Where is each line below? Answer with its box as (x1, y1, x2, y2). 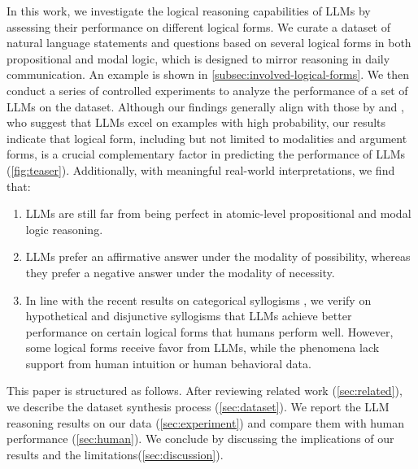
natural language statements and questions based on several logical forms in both (7, 34, 411, 51)
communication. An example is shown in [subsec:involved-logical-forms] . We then (7, 66, 410, 83)
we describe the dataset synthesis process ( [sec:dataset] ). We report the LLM (7, 398, 390, 415)
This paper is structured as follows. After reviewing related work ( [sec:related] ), (7, 382, 403, 399)
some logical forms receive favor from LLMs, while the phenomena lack (25, 339, 380, 356)
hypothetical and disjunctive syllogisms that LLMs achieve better (25, 307, 352, 324)
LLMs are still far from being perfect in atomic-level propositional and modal (25, 205, 411, 222)
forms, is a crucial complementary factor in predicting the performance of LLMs (7, 145, 406, 163)
